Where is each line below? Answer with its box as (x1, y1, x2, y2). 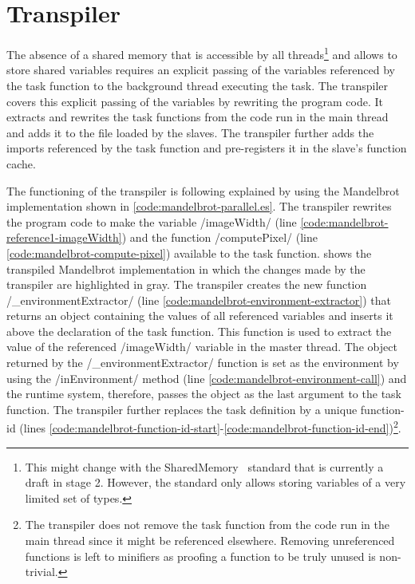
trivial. (25, 563, 58, 580)
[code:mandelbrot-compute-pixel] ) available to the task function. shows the (6, 244, 372, 261)
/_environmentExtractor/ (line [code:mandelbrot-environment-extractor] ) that (6, 291, 391, 308)
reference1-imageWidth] (6, 229, 122, 246)
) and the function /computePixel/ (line (121, 229, 318, 246)
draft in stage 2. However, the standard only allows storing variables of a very (25, 474, 406, 491)
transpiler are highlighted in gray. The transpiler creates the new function (6, 276, 367, 293)
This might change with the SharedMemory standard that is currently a (25, 458, 384, 475)
